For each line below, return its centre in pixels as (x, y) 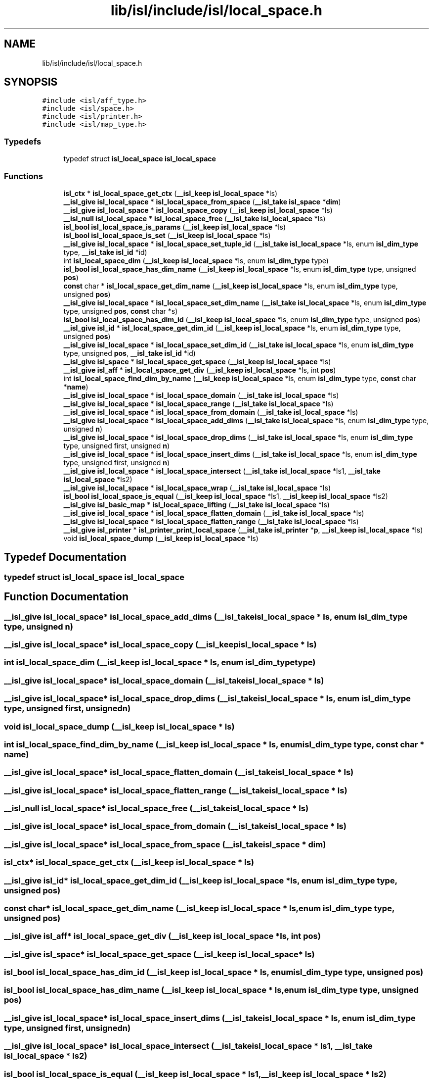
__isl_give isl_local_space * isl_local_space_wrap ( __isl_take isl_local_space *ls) (197, 488)
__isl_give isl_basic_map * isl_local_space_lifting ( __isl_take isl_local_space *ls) (196, 504)
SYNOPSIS (31, 82)
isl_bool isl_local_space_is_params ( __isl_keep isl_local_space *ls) (175, 227)
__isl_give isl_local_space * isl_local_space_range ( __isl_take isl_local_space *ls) (198, 403)
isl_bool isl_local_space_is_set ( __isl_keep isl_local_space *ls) (167, 235)
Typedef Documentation (65, 557)
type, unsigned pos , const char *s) (121, 311)
